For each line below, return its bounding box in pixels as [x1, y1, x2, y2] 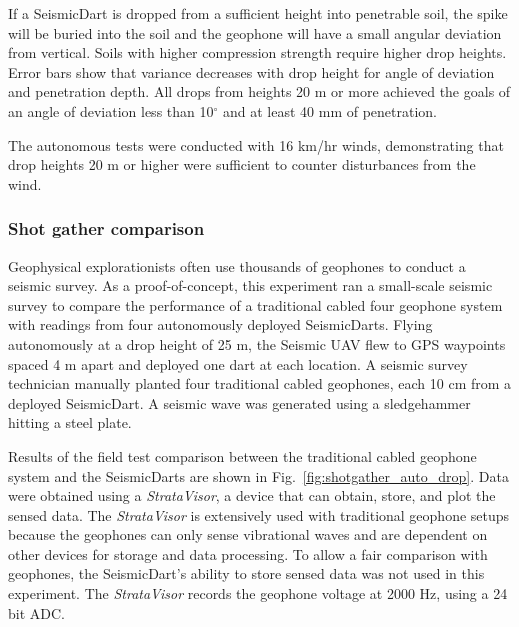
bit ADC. [8, 602, 65, 623]
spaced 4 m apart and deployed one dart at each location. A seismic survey [8, 353, 468, 374]
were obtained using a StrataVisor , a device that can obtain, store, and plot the [8, 485, 496, 506]
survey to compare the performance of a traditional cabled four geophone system [8, 294, 503, 315]
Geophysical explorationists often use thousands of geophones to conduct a [8, 255, 466, 276]
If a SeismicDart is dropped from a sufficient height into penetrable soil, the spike [8, 3, 508, 23]
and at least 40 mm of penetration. [222, 100, 437, 121]
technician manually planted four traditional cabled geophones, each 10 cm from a [8, 373, 512, 394]
